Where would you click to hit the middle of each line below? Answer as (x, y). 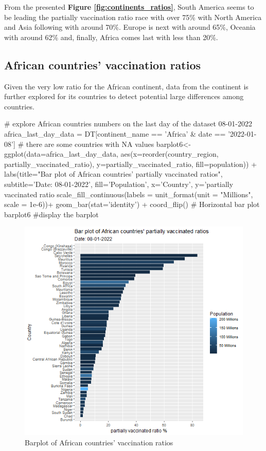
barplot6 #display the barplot (51, 214)
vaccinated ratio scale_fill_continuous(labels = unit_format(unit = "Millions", (129, 194)
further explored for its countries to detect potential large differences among (124, 96)
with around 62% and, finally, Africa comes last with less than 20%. (111, 37)
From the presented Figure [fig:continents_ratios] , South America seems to (129, 7)
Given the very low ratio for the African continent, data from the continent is (126, 86)
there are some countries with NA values (90, 144)
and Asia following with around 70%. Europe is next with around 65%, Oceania (130, 27)
